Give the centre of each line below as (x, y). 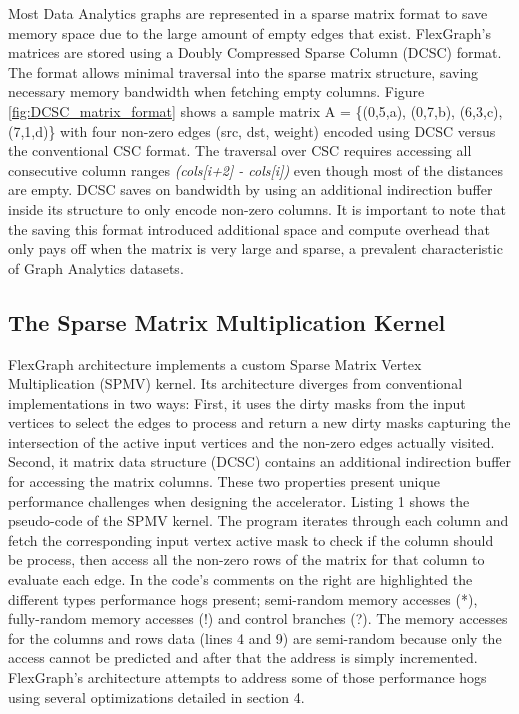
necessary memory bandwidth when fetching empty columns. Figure (216, 91)
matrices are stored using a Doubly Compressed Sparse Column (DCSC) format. (255, 52)
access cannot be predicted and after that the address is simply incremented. (243, 657)
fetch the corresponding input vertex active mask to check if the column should (251, 539)
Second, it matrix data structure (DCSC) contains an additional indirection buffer (260, 461)
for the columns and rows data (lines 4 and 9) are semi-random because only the (255, 637)
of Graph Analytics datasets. (96, 267)
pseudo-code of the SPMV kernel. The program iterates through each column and (258, 520)
